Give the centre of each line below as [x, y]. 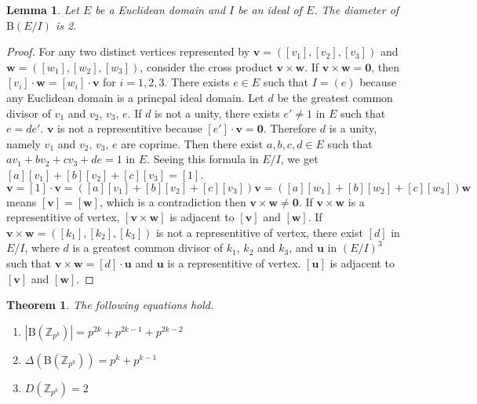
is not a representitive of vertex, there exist [259, 232]
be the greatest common [335, 97]
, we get [299, 159]
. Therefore [290, 128]
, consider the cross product [206, 66]
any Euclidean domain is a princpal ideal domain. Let [135, 97]
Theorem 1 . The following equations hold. [110, 305]
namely [24, 143]
